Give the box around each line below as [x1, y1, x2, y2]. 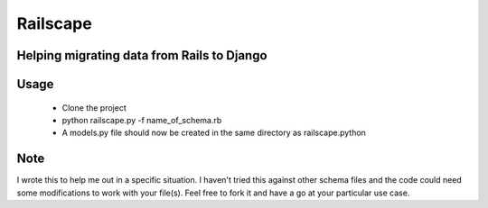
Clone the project [61, 102, 127, 113]
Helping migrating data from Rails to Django [16, 48, 267, 63]
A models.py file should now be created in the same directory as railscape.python [61, 127, 366, 139]
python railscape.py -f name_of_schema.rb [61, 114, 222, 125]
